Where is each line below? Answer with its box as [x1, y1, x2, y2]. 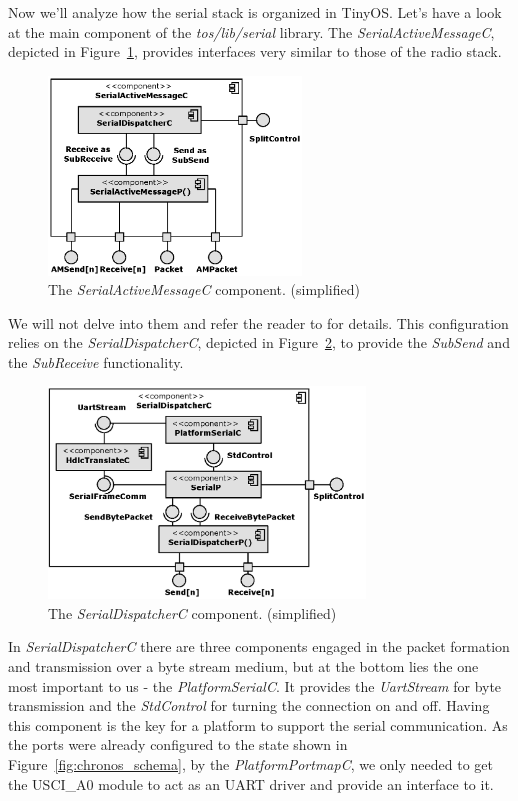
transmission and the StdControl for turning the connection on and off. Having [8, 695, 490, 716]
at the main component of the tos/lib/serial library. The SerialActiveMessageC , [8, 21, 495, 42]
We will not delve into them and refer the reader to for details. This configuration [8, 312, 509, 333]
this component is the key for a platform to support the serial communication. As [8, 714, 508, 735]
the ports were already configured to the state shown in [8, 734, 348, 755]
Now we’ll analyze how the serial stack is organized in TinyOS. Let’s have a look [8, 2, 502, 22]
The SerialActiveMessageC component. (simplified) [48, 279, 360, 300]
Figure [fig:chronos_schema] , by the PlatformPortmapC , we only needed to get [8, 753, 493, 774]
